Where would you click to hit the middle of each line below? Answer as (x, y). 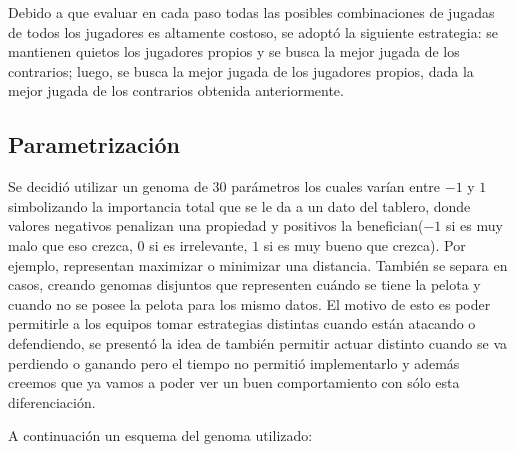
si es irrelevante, (198, 244)
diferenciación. (52, 401)
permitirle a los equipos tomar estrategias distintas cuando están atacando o (242, 323)
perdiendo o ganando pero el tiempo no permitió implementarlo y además (234, 362)
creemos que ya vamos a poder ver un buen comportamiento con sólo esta (234, 382)
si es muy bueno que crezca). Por (364, 244)
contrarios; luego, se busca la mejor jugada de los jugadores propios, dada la (241, 70)
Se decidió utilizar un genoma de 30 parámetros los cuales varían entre (224, 186)
